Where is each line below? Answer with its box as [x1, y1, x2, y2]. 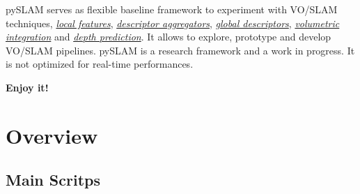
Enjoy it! [6, 80, 49, 94]
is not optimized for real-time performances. [6, 57, 194, 71]
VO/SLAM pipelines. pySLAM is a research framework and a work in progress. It [6, 43, 355, 57]
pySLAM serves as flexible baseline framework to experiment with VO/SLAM [6, 2, 338, 16]
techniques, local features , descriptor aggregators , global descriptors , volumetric [6, 15, 340, 30]
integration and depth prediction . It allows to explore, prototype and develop [6, 29, 331, 44]
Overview [6, 121, 98, 149]
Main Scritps [6, 169, 100, 191]
